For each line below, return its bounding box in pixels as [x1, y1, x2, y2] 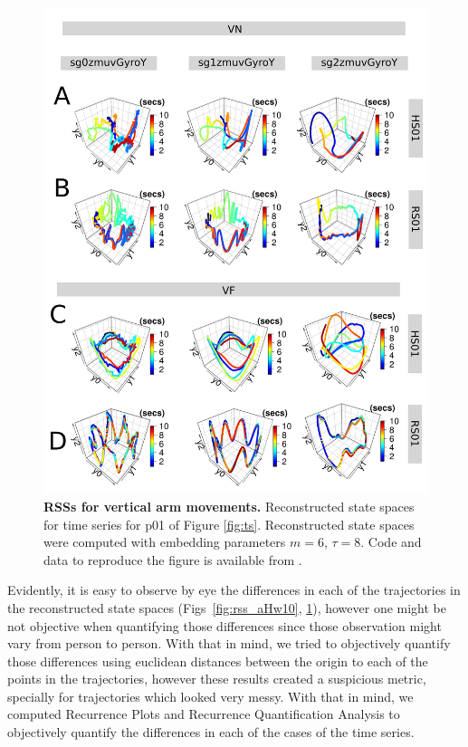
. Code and [360, 532, 422, 551]
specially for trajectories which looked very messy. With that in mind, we [7, 686, 414, 705]
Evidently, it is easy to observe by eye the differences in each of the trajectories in [7, 580, 461, 599]
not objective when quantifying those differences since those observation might [7, 616, 442, 635]
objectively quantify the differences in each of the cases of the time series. [7, 723, 415, 742]
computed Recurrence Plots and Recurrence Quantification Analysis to [7, 704, 400, 723]
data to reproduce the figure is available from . [43, 550, 302, 569]
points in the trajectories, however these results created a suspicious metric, [7, 669, 426, 688]
